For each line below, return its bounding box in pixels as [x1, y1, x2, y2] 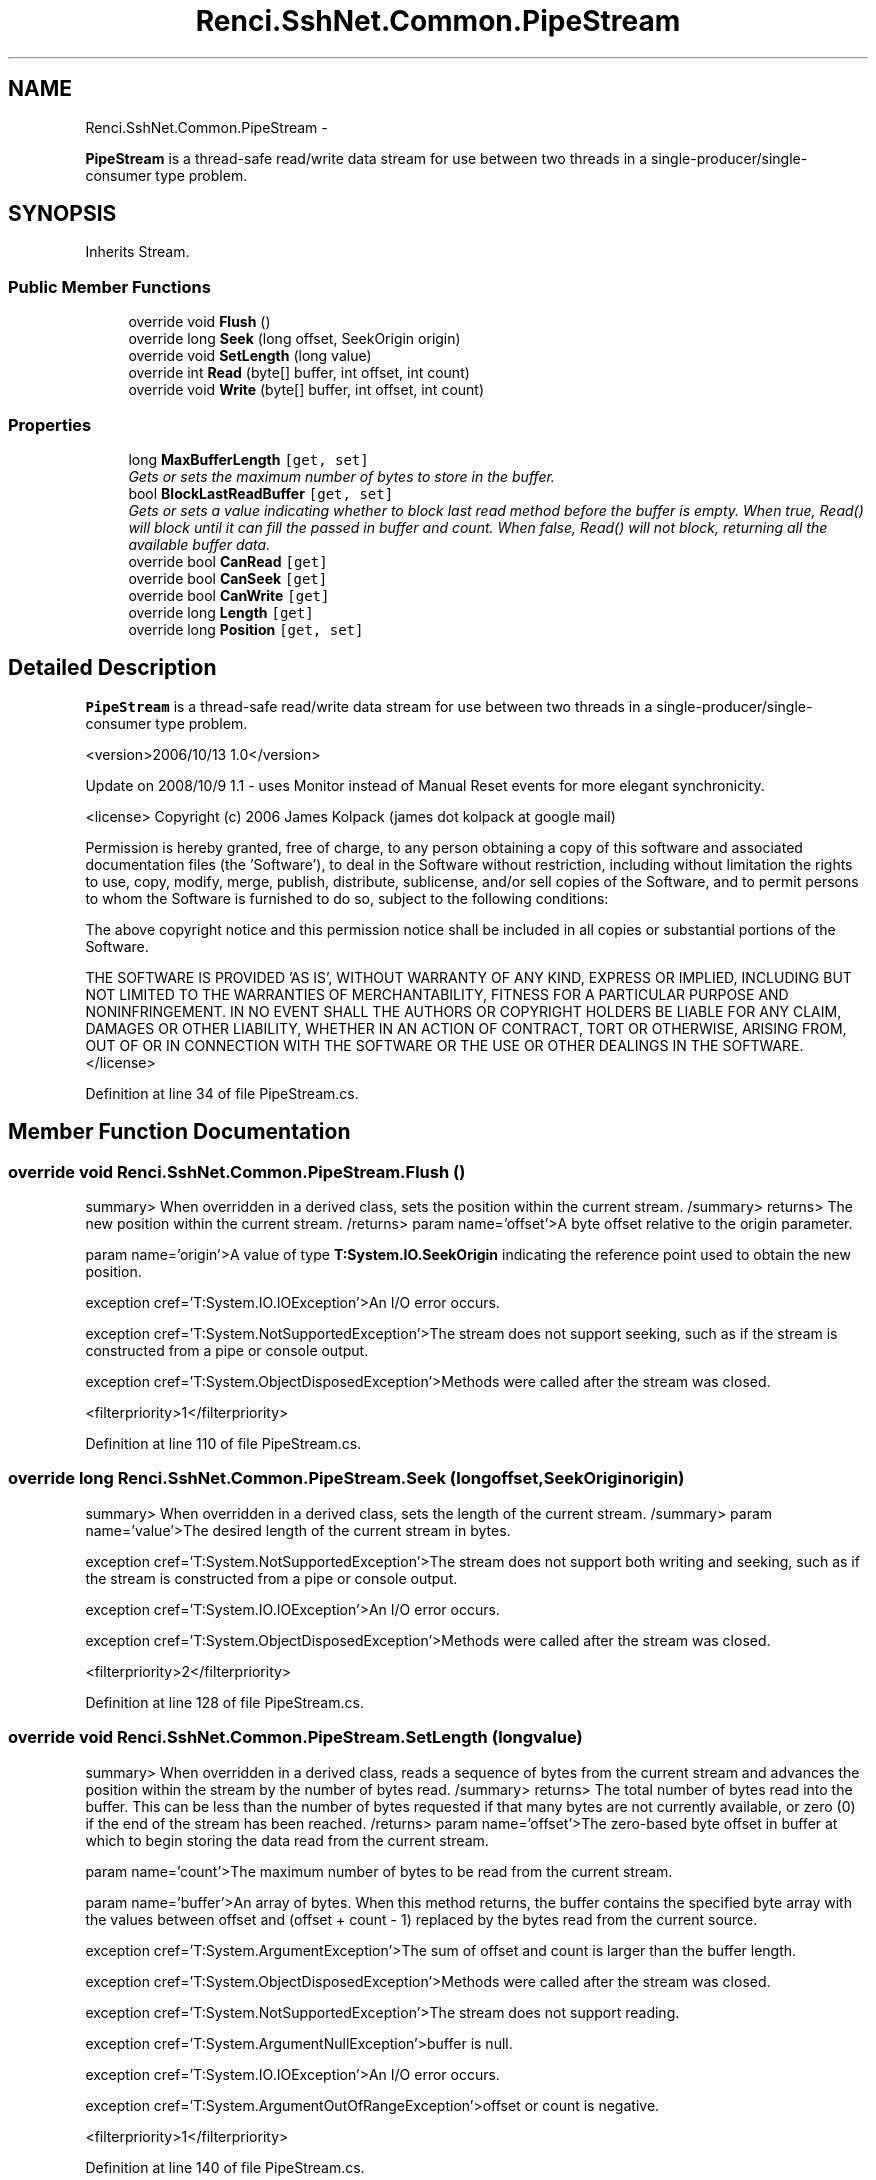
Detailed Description [8, 655, 217, 681]
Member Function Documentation [8, 1119, 351, 1145]
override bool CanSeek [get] [128, 569, 328, 587]
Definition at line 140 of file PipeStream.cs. [85, 2158, 365, 2176]
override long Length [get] [128, 603, 314, 621]
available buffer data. [128, 535, 271, 553]
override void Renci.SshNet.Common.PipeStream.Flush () [8, 1161, 466, 1182]
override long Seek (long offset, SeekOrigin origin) [128, 330, 461, 348]
